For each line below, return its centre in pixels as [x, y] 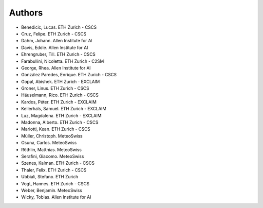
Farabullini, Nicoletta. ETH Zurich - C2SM [63, 61]
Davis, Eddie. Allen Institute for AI [55, 47]
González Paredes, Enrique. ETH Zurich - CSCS [69, 75]
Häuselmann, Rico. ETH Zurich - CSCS [60, 95]
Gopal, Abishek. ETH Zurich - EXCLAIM [60, 81]
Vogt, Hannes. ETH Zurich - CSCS [55, 183]
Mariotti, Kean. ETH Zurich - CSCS [56, 129]
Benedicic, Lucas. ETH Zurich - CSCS [59, 27]
